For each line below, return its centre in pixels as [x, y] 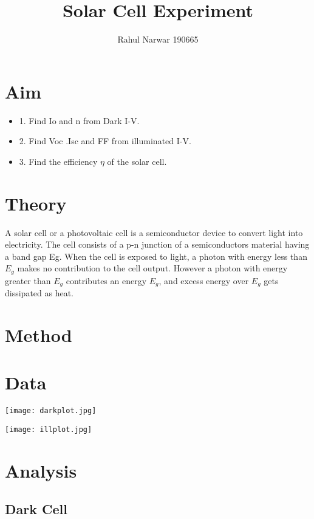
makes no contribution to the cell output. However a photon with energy [152, 268]
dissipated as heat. [39, 293]
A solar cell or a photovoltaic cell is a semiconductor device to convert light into [154, 232]
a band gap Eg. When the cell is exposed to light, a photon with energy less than [156, 256]
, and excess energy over [204, 280]
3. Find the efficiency [58, 161]
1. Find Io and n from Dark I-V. [79, 120]
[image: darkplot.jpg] [51, 411]
